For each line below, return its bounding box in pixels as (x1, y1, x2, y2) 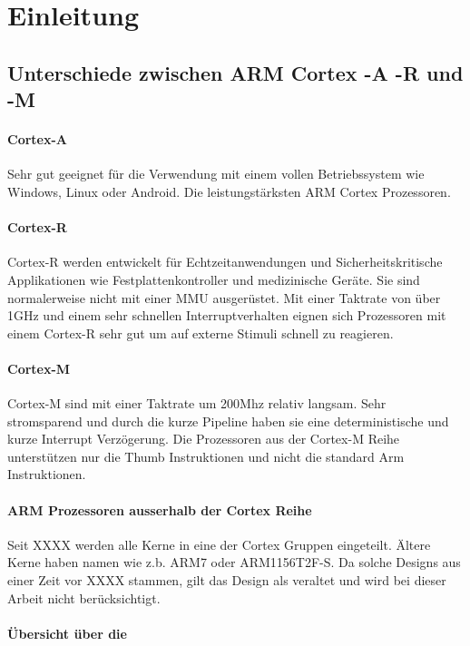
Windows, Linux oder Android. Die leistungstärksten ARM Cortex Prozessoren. (7, 181, 451, 201)
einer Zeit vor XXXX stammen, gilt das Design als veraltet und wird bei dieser (7, 571, 446, 590)
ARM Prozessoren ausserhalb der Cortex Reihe (7, 500, 312, 519)
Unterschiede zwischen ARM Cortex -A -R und (7, 58, 464, 86)
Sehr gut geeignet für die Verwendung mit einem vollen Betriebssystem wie (7, 164, 425, 183)
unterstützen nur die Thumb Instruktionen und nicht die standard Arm (7, 446, 405, 465)
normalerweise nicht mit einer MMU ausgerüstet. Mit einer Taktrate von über (7, 288, 441, 307)
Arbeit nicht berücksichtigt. (7, 588, 161, 607)
